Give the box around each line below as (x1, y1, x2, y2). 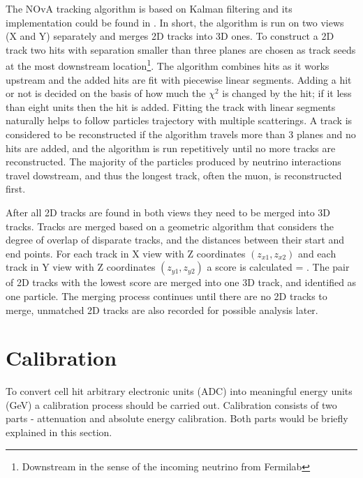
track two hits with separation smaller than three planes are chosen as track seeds (6, 42, 356, 57)
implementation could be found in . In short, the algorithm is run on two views (6, 15, 344, 29)
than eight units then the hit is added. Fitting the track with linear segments (6, 99, 336, 114)
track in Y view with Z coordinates (6, 260, 156, 274)
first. (6, 181, 26, 196)
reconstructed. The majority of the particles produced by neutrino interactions (6, 154, 341, 169)
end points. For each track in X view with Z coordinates (6, 246, 246, 260)
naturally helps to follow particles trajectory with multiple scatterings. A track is (6, 113, 353, 128)
